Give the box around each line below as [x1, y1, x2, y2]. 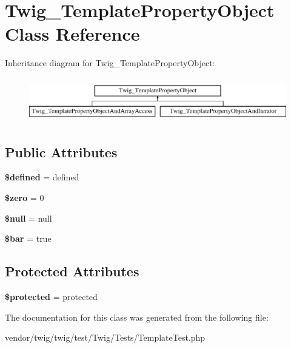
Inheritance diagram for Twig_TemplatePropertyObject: [5, 56, 215, 69]
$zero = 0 [5, 191, 44, 204]
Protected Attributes [5, 262, 139, 281]
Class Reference [5, 21, 140, 46]
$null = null [5, 211, 52, 224]
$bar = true [5, 232, 52, 245]
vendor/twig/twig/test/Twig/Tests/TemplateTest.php [5, 331, 206, 344]
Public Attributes [5, 142, 118, 161]
